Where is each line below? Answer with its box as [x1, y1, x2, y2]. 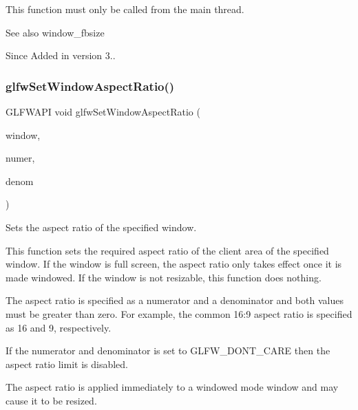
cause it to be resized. [6, 393, 97, 407]
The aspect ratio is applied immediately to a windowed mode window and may [6, 380, 339, 394]
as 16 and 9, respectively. [6, 320, 112, 334]
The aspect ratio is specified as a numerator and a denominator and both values [6, 293, 344, 307]
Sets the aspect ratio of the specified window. [6, 219, 197, 234]
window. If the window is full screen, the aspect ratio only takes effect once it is [6, 257, 342, 271]
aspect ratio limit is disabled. [6, 356, 128, 371]
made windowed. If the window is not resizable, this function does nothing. [6, 270, 322, 284]
